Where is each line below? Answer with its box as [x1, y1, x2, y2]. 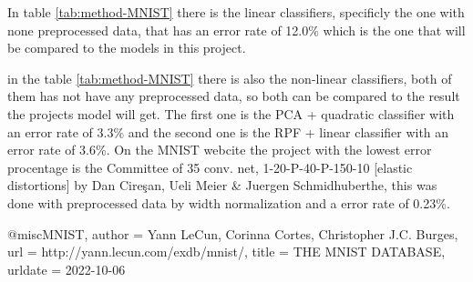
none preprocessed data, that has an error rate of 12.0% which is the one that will [7, 20, 466, 39]
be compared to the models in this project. [7, 38, 246, 57]
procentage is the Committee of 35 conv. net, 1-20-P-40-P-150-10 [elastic [7, 157, 413, 176]
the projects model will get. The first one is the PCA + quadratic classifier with [7, 104, 455, 123]
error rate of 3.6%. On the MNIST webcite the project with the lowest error [7, 140, 432, 159]
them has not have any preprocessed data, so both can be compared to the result [7, 86, 460, 106]
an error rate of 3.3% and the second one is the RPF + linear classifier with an [7, 122, 449, 141]
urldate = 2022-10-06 [7, 259, 126, 278]
